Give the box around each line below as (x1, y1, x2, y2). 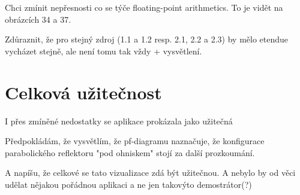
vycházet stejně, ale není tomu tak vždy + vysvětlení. (5, 44, 202, 57)
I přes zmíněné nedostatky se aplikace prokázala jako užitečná (5, 114, 233, 127)
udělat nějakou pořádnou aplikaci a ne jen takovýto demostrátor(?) (5, 178, 252, 190)
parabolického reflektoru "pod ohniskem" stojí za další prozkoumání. (5, 146, 255, 159)
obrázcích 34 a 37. (5, 13, 71, 25)
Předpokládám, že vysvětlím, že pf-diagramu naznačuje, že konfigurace (5, 135, 265, 147)
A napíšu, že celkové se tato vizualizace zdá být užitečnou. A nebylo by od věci (5, 166, 296, 179)
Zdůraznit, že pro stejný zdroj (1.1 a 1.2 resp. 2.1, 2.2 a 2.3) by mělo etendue (5, 33, 289, 45)
